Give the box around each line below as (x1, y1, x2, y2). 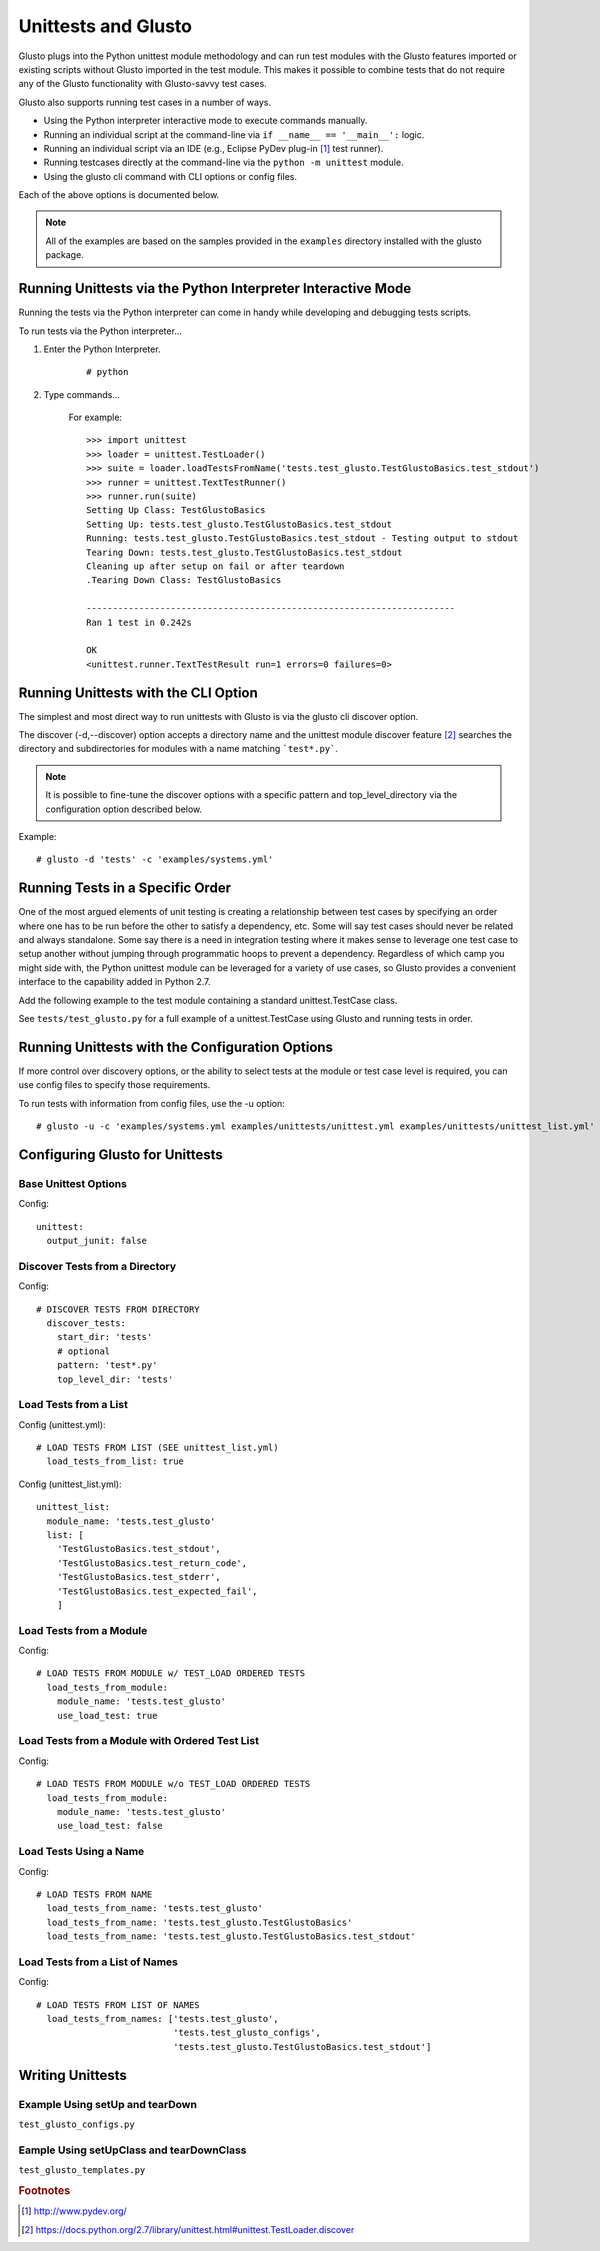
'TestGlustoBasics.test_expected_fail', (56, 1585, 259, 1597)
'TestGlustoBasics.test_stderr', (56, 1571, 222, 1583)
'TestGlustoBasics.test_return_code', (56, 1557, 248, 1569)
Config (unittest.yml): (18, 1418, 106, 1430)
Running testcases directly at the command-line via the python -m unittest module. (43, 156, 404, 169)
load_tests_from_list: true (46, 1456, 185, 1467)
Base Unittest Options (18, 1176, 127, 1190)
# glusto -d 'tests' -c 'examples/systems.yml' (36, 854, 274, 865)
